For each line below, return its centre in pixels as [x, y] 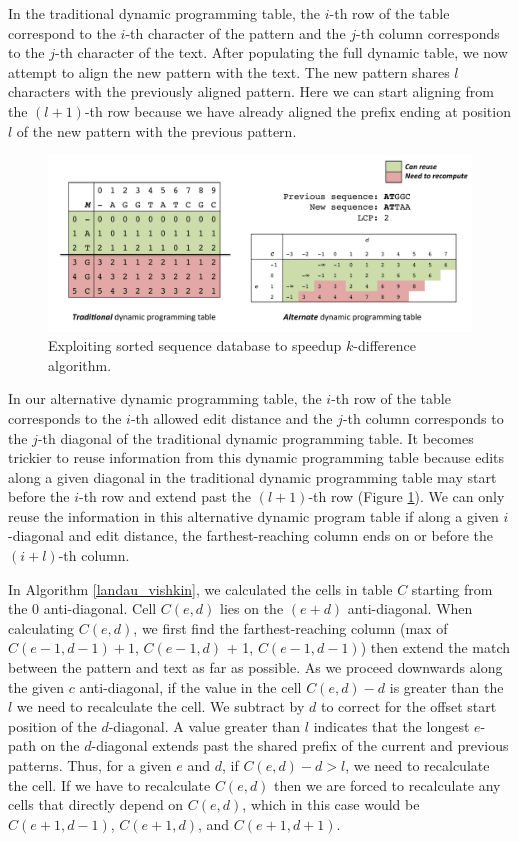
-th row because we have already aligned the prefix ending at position [297, 110]
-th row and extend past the [165, 496]
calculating [41, 627]
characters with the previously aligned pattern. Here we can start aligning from [251, 91]
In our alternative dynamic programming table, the [165, 398]
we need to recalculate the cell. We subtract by [160, 706]
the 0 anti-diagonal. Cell [82, 608]
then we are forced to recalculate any [387, 784]
